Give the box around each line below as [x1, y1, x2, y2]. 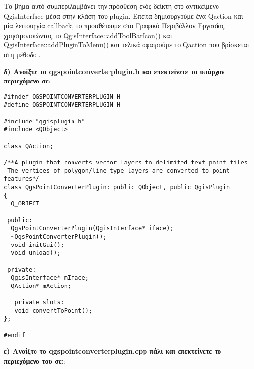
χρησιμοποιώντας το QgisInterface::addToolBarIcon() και [4, 30, 172, 40]
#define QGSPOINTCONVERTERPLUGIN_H [4, 101, 121, 109]
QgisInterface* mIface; [11, 274, 89, 282]
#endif [4, 331, 25, 339]
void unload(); [11, 249, 61, 257]
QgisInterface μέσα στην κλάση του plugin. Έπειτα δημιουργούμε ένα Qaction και [4, 10, 243, 21]
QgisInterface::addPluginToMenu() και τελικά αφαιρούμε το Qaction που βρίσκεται [4, 40, 249, 50]
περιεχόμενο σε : [4, 76, 51, 86]
